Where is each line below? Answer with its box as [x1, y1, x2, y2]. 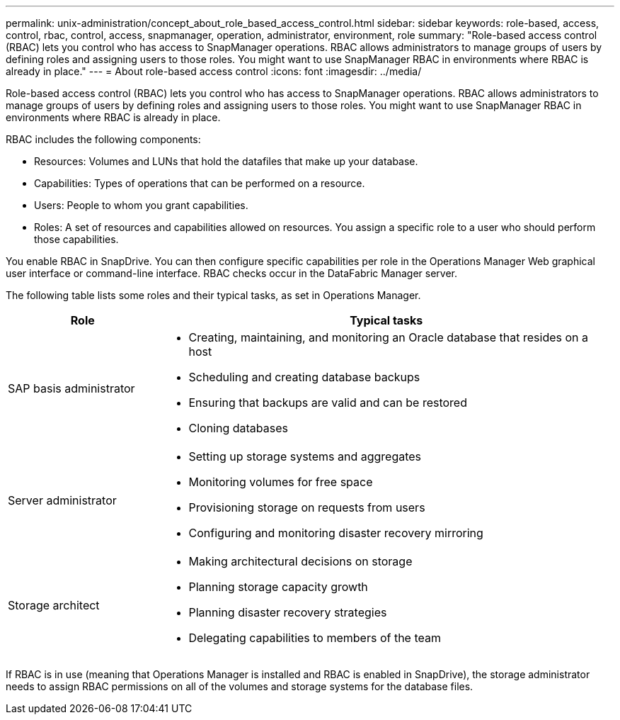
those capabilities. [34, 233, 119, 245]
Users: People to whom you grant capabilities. [34, 199, 248, 211]
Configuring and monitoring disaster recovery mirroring [188, 526, 483, 540]
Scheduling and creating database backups [188, 370, 420, 384]
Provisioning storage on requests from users [188, 500, 425, 514]
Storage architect [8, 598, 100, 612]
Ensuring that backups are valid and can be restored [188, 395, 467, 410]
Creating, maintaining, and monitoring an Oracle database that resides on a [188, 330, 588, 344]
